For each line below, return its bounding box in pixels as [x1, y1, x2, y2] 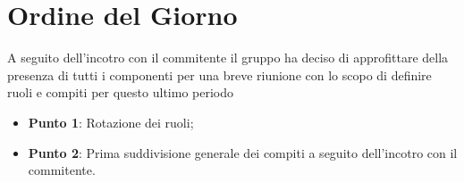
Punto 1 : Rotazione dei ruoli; [28, 112, 194, 131]
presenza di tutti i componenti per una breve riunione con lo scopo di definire [7, 65, 432, 84]
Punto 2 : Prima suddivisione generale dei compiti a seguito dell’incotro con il [28, 143, 458, 161]
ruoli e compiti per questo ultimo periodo [7, 83, 233, 102]
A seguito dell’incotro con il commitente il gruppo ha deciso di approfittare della [7, 48, 449, 67]
